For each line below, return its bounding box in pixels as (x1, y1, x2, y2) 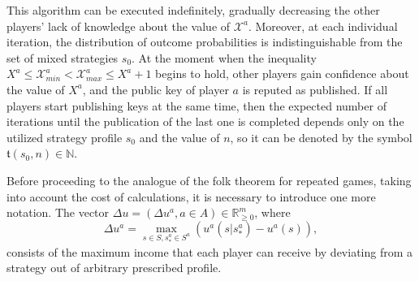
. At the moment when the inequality (132, 49, 317, 66)
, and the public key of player (82, 80, 229, 97)
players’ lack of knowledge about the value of (6, 17, 231, 34)
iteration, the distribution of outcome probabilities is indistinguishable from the (6, 33, 403, 50)
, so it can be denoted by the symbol (230, 128, 413, 145)
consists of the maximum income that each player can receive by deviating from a (6, 243, 413, 260)
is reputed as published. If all (242, 80, 388, 97)
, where (254, 204, 291, 221)
